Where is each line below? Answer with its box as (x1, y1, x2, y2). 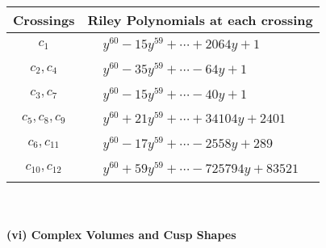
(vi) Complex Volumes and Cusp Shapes (6, 226, 236, 243)
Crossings (13, 11, 75, 29)
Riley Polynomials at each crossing (87, 11, 313, 29)
